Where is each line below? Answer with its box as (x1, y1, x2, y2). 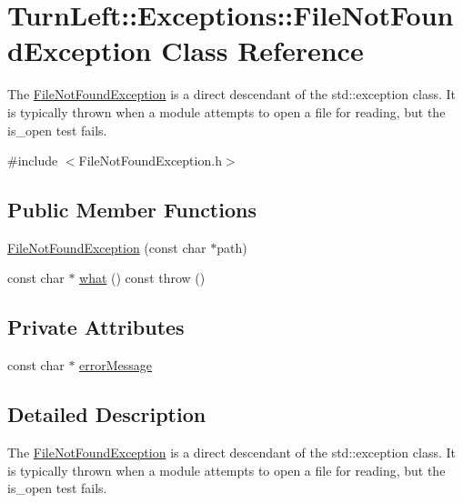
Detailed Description (7, 400, 206, 428)
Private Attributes (7, 313, 185, 341)
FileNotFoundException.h (78, 151, 222, 170)
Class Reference (161, 32, 364, 69)
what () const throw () (79, 268, 206, 287)
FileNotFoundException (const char (7, 237, 206, 257)
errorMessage (79, 356, 153, 375)
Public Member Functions (7, 196, 257, 224)
